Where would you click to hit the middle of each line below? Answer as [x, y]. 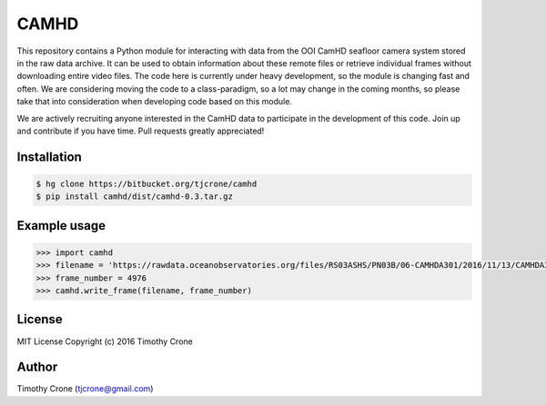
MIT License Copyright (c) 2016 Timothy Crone [105, 341]
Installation [49, 157]
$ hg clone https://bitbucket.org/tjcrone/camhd [147, 183]
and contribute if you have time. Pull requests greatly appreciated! [141, 131]
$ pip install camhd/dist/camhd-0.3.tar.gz [135, 197]
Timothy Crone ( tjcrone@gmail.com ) [85, 389]
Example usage [61, 226]
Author [37, 367]
